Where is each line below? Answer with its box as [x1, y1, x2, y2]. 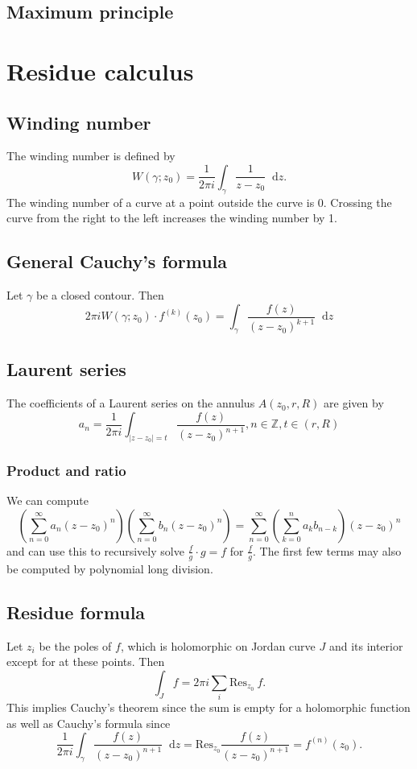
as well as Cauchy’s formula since [6, 714, 171, 731]
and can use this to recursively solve [6, 542, 184, 559]
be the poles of [39, 637, 112, 654]
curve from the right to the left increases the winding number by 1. [6, 209, 338, 226]
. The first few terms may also [253, 542, 402, 559]
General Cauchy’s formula [6, 249, 228, 274]
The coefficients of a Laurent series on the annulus [6, 395, 255, 411]
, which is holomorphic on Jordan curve [120, 637, 316, 654]
